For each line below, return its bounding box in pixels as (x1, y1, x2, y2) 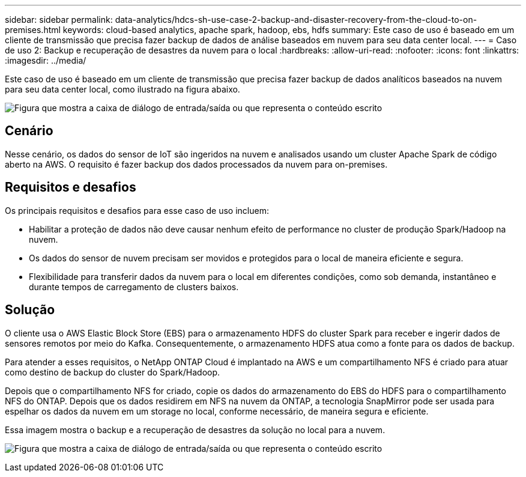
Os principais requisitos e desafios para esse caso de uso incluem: (5, 205, 269, 216)
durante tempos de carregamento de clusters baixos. (29, 281, 239, 292)
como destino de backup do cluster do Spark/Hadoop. (5, 366, 220, 377)
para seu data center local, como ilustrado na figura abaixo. (5, 84, 240, 94)
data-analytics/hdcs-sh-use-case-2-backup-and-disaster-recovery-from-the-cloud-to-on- (115, 14, 477, 25)
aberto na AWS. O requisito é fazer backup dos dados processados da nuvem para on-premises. (5, 159, 388, 169)
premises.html (5, 25, 61, 35)
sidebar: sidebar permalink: (5, 14, 113, 25)
